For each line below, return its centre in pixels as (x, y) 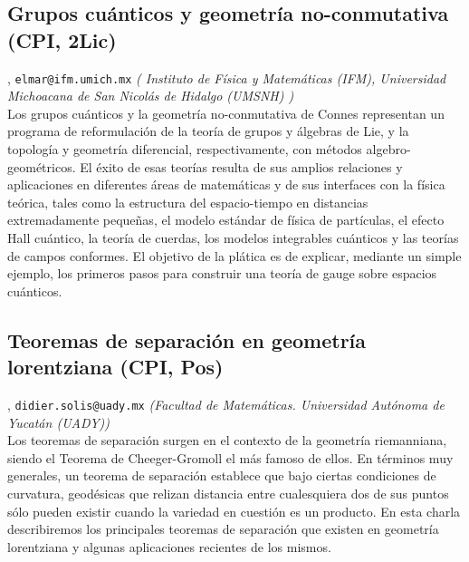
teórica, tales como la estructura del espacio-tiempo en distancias (188, 202)
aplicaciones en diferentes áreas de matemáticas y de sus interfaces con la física (226, 184)
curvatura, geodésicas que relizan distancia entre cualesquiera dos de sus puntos (228, 493)
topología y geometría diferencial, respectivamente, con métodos (185, 149)
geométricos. (42, 166)
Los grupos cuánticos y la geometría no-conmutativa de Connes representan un (226, 113)
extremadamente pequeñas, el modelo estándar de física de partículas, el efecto (226, 220)
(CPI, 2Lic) (62, 39)
